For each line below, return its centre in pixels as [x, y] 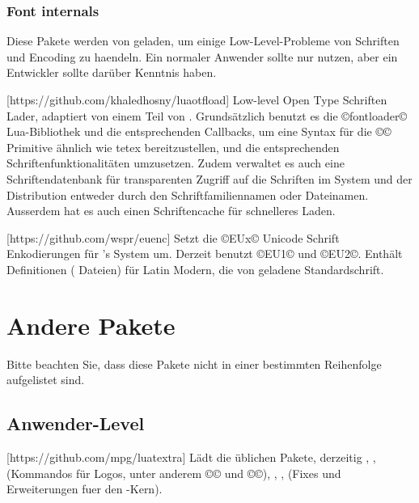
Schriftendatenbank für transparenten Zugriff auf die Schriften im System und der [209, 178]
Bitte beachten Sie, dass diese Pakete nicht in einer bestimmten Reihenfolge [194, 364]
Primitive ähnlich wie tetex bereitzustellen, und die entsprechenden [173, 147]
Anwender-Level [76, 423]
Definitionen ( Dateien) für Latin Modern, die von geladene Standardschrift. [195, 269]
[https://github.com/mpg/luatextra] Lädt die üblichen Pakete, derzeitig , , [191, 457]
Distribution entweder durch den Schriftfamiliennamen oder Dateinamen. [188, 194]
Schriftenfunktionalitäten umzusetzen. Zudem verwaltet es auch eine [176, 163]
